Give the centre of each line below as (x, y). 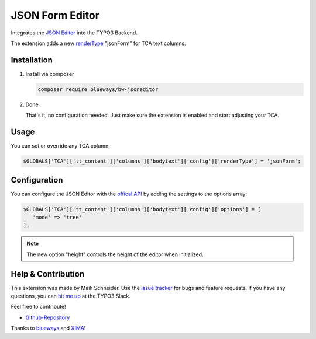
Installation (32, 60)
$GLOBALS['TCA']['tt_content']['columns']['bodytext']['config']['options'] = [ (142, 209)
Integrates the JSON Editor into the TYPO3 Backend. (74, 33)
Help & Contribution (48, 274)
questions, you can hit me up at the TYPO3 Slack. (71, 296)
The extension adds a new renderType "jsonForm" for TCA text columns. (99, 43)
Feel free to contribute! (39, 307)
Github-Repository (48, 317)
